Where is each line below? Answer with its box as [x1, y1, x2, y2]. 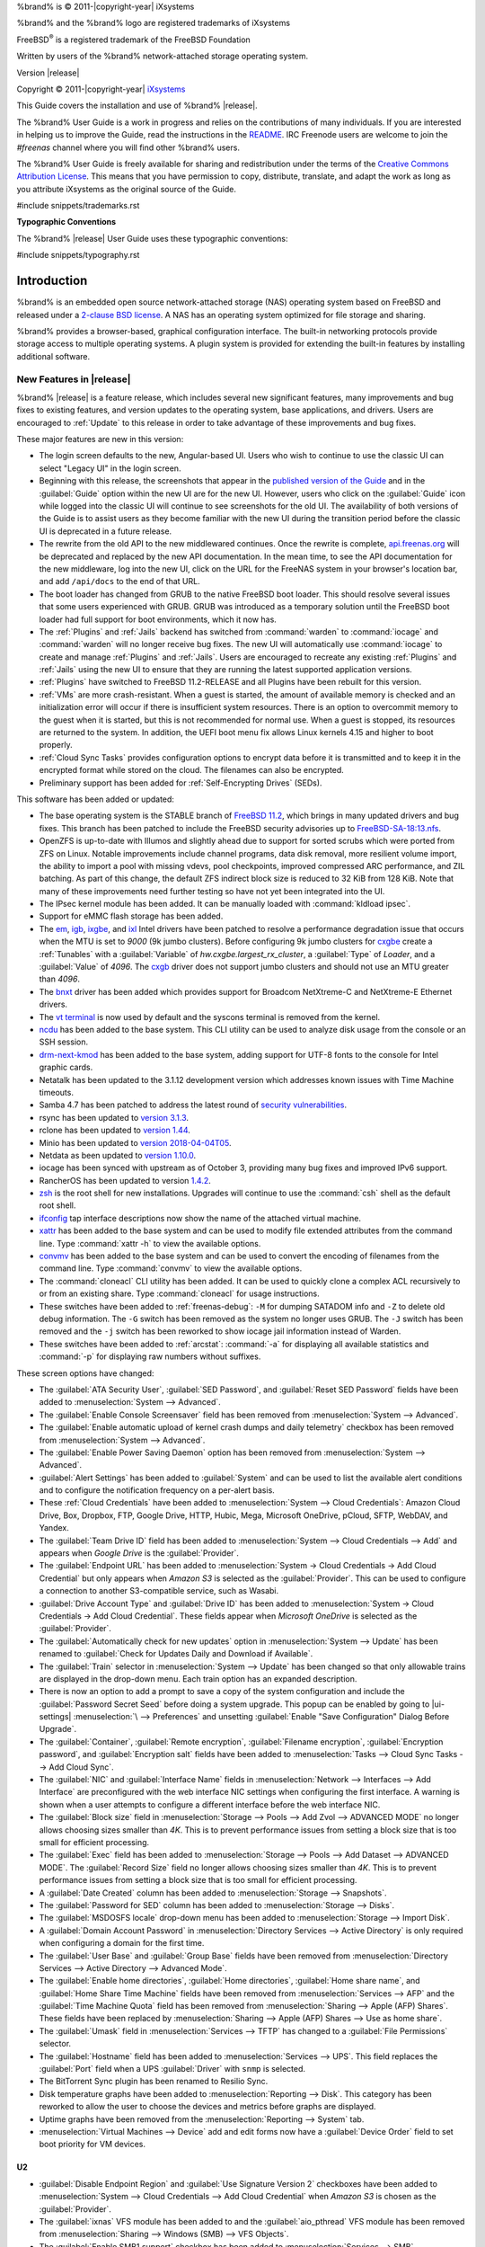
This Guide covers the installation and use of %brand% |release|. [16, 100, 258, 111]
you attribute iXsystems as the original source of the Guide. [16, 183, 237, 194]
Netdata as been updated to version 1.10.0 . [39, 1150, 197, 1160]
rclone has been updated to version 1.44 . [39, 1124, 190, 1136]
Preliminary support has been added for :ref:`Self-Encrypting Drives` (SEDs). [39, 777, 322, 788]
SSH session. [39, 1036, 89, 1047]
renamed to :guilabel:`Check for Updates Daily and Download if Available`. [39, 1648, 313, 1659]
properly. [39, 740, 73, 750]
